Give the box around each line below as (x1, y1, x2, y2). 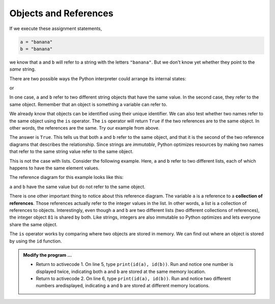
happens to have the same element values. (9, 165, 99, 171)
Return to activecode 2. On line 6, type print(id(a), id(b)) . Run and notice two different (36, 276, 231, 282)
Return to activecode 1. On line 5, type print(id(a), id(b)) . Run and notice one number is (36, 261, 234, 267)
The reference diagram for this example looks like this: (9, 174, 124, 180)
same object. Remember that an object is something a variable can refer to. (9, 101, 168, 107)
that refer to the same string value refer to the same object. (9, 148, 133, 155)
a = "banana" (20, 39, 53, 45)
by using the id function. (9, 238, 62, 244)
